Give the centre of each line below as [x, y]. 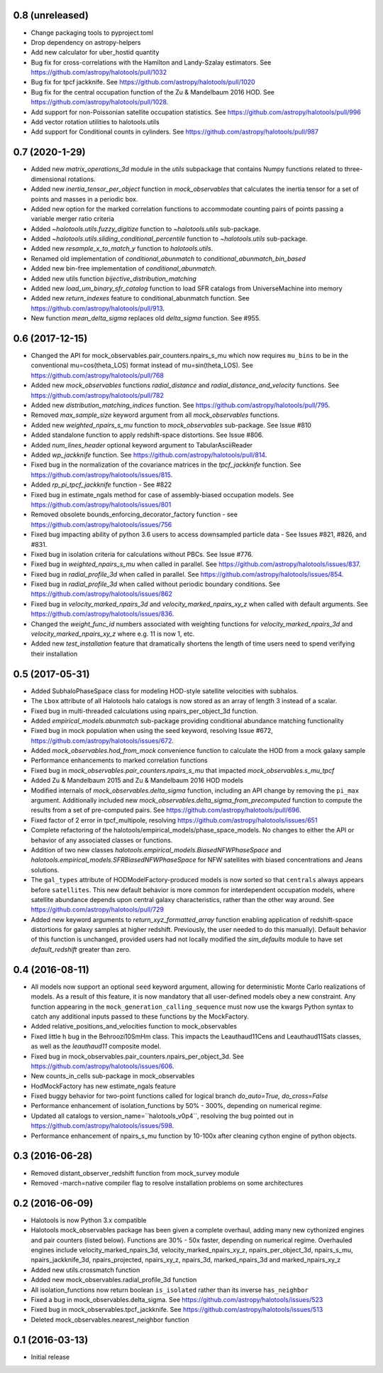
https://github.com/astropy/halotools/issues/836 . [102, 614]
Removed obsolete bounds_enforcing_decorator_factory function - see [134, 514]
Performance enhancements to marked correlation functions [120, 761]
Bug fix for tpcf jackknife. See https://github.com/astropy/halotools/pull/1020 [143, 82]
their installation [54, 653]
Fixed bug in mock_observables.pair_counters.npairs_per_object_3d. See [137, 1056]
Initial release [50, 1357]
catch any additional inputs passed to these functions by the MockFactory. [140, 1016]
